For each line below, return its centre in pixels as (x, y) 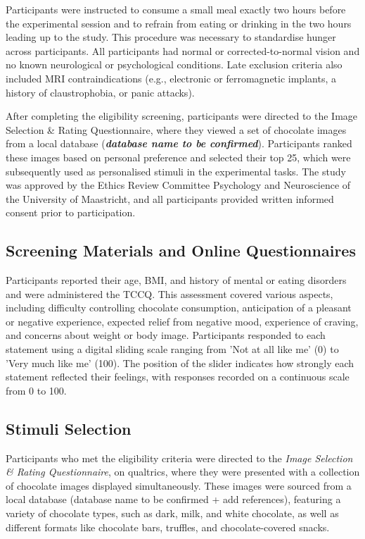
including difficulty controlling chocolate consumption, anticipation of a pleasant (179, 308)
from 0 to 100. (36, 390)
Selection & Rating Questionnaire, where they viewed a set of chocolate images (176, 129)
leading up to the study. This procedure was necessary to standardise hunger (171, 37)
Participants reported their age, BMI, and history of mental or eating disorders (176, 280)
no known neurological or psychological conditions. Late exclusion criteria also (174, 64)
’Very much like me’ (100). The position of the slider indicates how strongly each (180, 363)
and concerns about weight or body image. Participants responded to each (166, 335)
